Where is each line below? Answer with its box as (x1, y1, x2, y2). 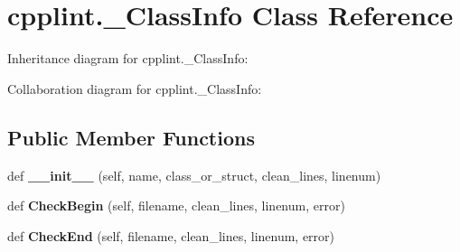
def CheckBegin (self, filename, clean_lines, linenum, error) (7, 196, 345, 215)
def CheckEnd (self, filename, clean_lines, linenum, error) (7, 226, 335, 245)
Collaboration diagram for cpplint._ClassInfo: (7, 79, 262, 98)
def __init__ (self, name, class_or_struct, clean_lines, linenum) (7, 165, 381, 184)
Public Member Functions (7, 123, 255, 151)
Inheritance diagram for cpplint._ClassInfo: (7, 49, 249, 68)
